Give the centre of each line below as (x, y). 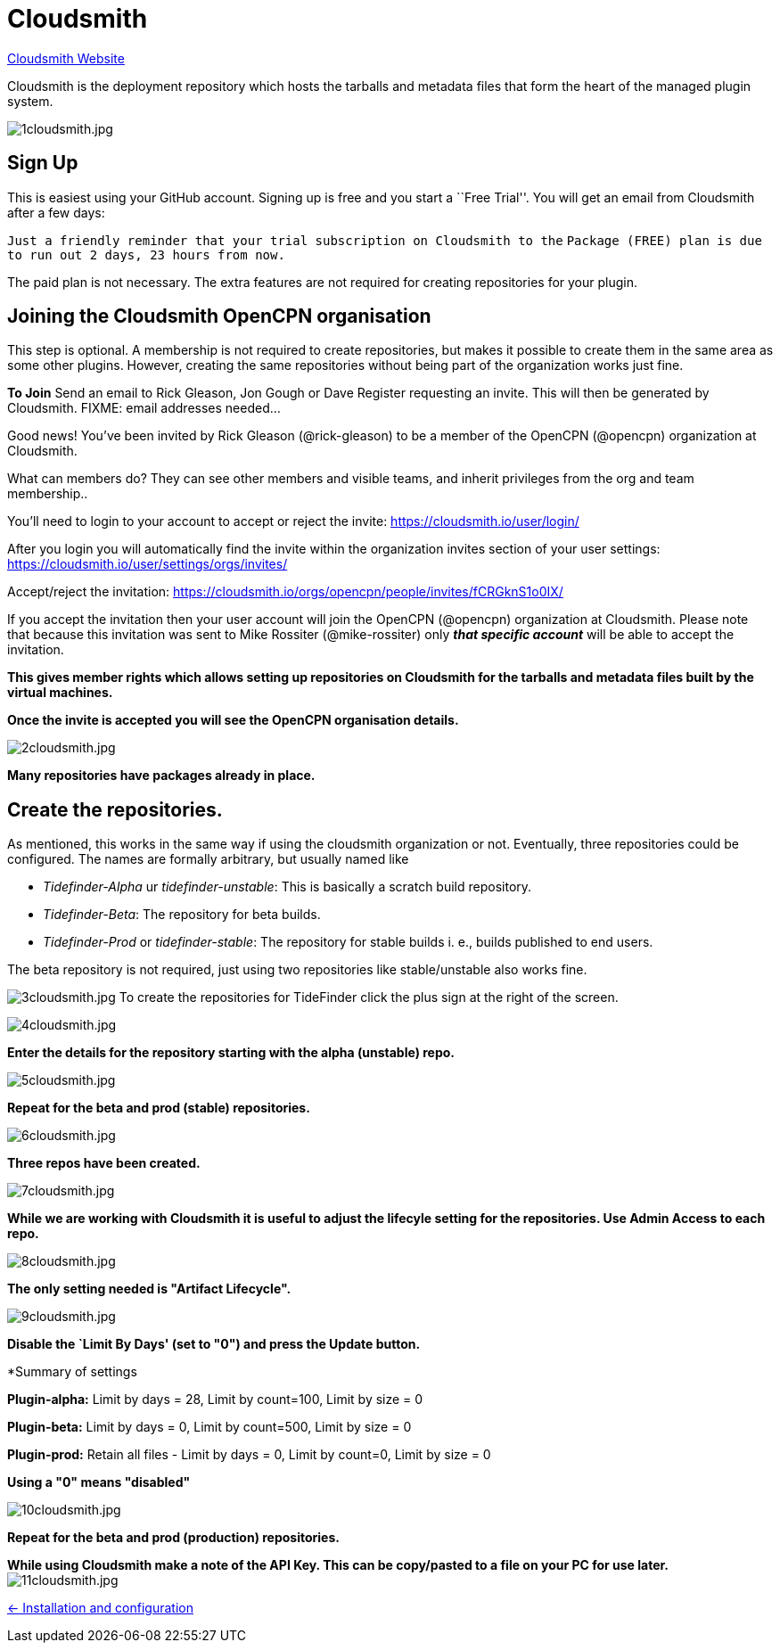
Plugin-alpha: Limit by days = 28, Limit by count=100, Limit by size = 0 (215, 1400)
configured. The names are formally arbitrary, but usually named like (208, 859)
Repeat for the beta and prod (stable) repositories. (159, 1108)
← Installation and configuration (100, 1608)
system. (30, 101)
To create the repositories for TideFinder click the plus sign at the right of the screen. (369, 997)
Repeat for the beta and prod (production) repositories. (173, 1538)
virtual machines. (60, 693)
